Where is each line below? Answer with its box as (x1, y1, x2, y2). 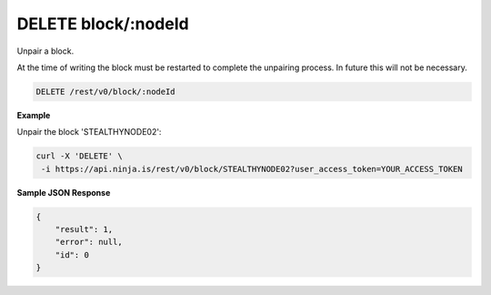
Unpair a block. (16, 46, 75, 56)
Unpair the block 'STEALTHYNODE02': (16, 127, 162, 137)
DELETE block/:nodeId (16, 14, 190, 34)
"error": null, (55, 237, 123, 248)
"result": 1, (55, 224, 114, 235)
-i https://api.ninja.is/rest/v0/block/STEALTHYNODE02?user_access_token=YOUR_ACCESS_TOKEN (41, 164, 463, 174)
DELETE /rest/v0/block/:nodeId (35, 86, 176, 97)
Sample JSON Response (16, 187, 111, 198)
